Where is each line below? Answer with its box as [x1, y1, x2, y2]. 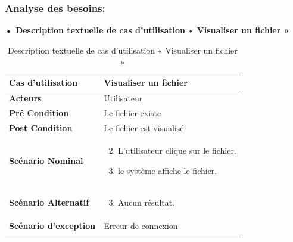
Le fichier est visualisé [104, 121, 184, 134]
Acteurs [9, 91, 42, 104]
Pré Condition [9, 106, 69, 119]
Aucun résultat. [118, 196, 175, 208]
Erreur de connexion [104, 219, 178, 231]
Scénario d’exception [9, 219, 96, 231]
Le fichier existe [104, 106, 161, 119]
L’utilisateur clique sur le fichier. [118, 144, 236, 157]
